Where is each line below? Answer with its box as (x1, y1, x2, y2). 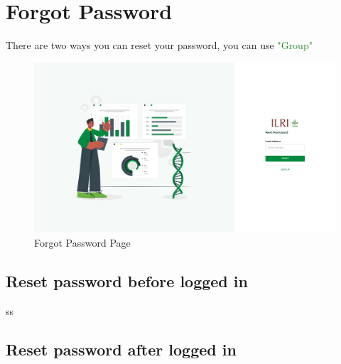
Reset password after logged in (6, 338, 237, 360)
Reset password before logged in (6, 270, 248, 292)
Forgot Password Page (34, 235, 131, 250)
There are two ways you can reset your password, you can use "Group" (6, 38, 313, 53)
